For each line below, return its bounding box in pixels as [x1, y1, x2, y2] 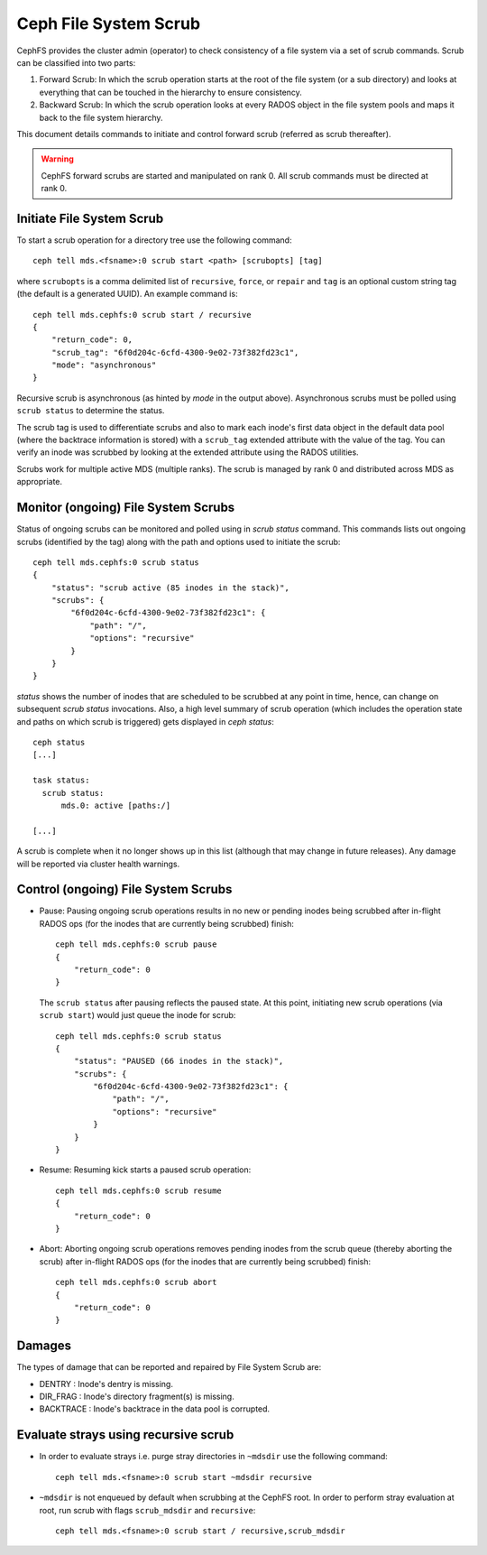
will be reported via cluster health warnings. [16, 858, 180, 869]
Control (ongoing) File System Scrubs [16, 882, 233, 897]
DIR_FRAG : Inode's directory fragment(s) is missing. [39, 1391, 234, 1402]
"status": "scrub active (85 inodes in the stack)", [51, 582, 290, 593]
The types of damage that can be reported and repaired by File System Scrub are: [16, 1362, 322, 1373]
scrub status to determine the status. [16, 405, 165, 416]
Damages [16, 1338, 72, 1354]
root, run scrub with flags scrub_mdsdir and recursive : [39, 1504, 256, 1515]
